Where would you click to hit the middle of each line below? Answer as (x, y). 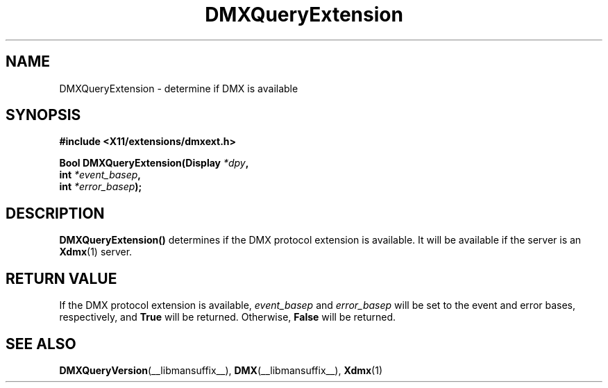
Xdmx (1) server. (96, 252)
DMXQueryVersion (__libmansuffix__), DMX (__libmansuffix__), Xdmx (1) (221, 370)
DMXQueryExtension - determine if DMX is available (179, 88)
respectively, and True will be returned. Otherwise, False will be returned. (228, 317)
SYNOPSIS (43, 115)
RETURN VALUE (61, 278)
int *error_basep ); (101, 187)
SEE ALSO (41, 344)
